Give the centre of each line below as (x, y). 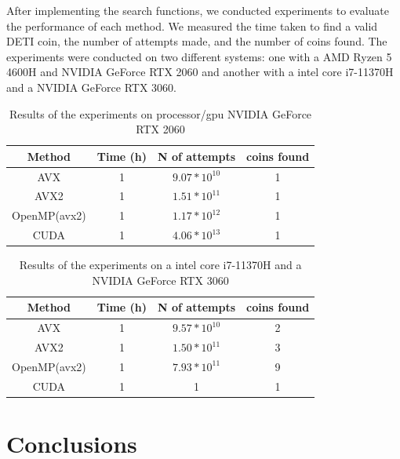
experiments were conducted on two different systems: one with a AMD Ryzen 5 (199, 56)
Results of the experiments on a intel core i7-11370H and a (160, 265)
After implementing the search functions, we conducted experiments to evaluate (198, 10)
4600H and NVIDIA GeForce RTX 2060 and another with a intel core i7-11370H (200, 72)
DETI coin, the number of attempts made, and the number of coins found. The (197, 41)
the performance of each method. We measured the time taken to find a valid (192, 25)
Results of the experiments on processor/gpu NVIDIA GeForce (161, 113)
